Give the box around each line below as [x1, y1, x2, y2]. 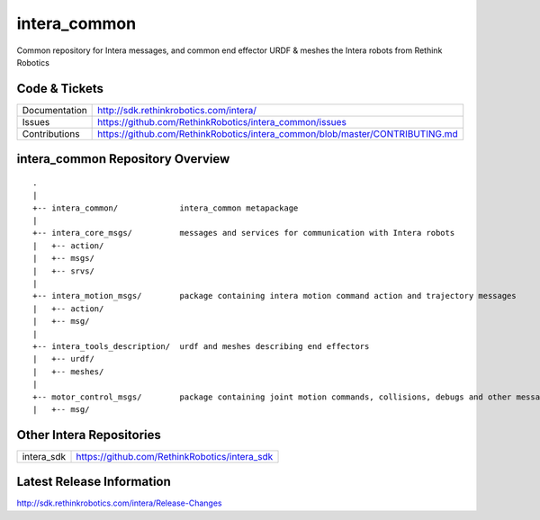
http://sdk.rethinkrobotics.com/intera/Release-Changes [16, 498, 222, 508]
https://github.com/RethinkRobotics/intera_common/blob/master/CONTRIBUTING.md [97, 127, 458, 139]
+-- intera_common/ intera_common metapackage [32, 202, 299, 213]
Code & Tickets [16, 81, 103, 96]
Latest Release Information [16, 474, 171, 489]
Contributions [22, 127, 80, 139]
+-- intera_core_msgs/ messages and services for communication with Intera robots [32, 228, 455, 238]
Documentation [22, 103, 87, 116]
